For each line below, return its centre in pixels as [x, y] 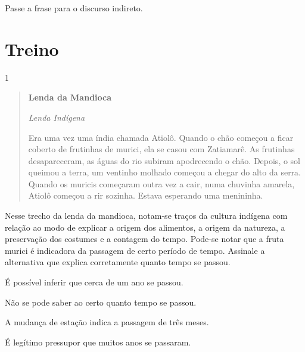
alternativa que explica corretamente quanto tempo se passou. [118, 262]
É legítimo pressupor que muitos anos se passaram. [98, 342]
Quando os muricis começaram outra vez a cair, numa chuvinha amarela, [161, 183]
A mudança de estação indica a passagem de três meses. [107, 322]
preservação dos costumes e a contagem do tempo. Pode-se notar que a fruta [144, 239]
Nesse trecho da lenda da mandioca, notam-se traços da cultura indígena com [146, 216]
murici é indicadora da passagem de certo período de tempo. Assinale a [135, 250]
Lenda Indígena [57, 117]
